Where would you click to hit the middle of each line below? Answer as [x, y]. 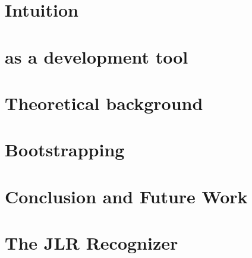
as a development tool [97, 56]
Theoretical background [104, 103]
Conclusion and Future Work [126, 196]
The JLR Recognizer [92, 243]
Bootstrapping [65, 150]
